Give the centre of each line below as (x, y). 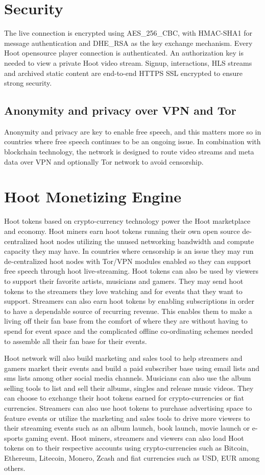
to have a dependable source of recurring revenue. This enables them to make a (128, 311)
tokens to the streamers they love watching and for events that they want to (123, 291)
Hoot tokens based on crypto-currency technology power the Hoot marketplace (127, 221)
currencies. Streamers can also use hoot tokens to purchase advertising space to (128, 408)
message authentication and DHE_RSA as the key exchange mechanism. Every (128, 43)
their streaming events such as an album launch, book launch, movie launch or (127, 428)
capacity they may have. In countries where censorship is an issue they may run (129, 251)
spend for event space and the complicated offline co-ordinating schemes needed (129, 331)
